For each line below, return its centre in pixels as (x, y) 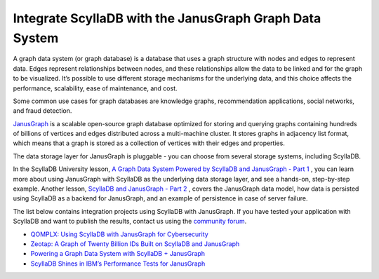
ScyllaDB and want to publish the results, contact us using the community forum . (130, 222)
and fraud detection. (42, 111)
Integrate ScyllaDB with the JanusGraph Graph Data (167, 18)
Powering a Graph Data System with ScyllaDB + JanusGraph (118, 254)
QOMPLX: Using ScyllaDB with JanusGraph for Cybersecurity (119, 234)
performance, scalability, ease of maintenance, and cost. (95, 88)
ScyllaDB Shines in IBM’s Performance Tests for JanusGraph (118, 264)
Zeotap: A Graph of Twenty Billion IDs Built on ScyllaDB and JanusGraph (135, 244)
